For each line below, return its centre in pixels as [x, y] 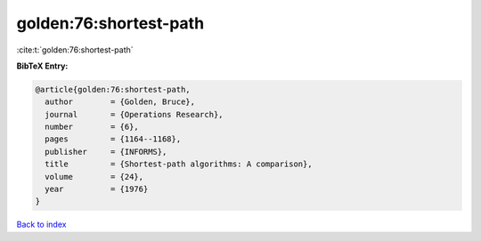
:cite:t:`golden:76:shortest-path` [75, 50]
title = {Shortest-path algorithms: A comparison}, [179, 164]
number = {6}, [92, 127]
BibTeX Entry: [42, 66]
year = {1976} [97, 189]
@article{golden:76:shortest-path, [113, 89]
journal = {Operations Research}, [134, 114]
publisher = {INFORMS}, [106, 152]
